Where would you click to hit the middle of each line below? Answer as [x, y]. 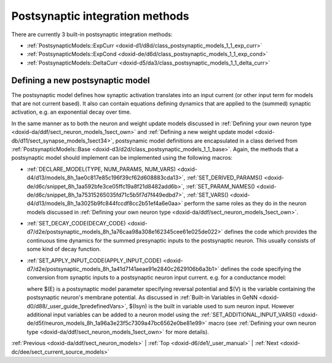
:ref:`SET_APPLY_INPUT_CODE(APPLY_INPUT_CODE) [94, 260]
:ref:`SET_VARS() [207, 195]
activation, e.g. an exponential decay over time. [71, 112]
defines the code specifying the [261, 269]
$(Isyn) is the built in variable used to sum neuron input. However [212, 306]
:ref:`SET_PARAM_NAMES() [220, 186]
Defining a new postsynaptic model [81, 80]
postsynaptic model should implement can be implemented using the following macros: [122, 158]
